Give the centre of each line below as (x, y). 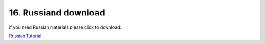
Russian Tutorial (25, 36)
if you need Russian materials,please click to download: (65, 27)
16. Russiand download (57, 13)
